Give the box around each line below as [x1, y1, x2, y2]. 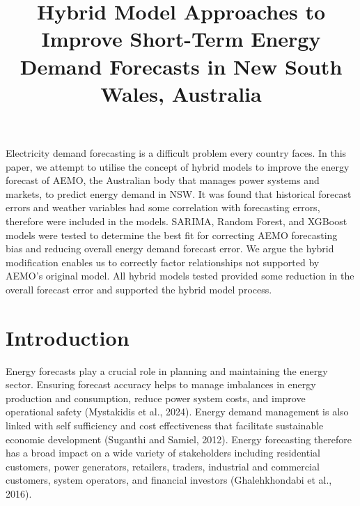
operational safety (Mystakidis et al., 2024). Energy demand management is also [6, 404, 349, 419]
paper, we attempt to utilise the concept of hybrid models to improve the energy [6, 159, 350, 174]
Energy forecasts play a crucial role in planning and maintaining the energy [6, 363, 328, 378]
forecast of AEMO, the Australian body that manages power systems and [6, 173, 320, 187]
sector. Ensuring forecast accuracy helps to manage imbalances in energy [6, 377, 316, 392]
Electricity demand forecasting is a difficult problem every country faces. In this [6, 145, 347, 160]
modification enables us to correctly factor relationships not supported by [6, 254, 320, 269]
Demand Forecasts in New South [19, 52, 343, 80]
